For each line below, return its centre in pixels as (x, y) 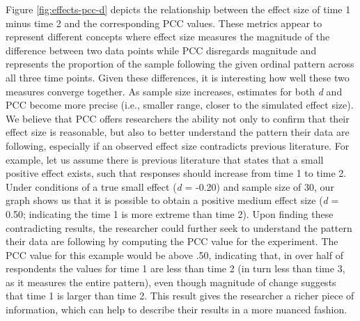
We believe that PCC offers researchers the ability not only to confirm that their (178, 118)
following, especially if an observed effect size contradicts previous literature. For (178, 145)
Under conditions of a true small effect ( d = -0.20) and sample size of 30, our (170, 186)
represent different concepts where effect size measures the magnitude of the (168, 37)
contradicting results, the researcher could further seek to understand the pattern (179, 227)
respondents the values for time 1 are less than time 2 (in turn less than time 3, (175, 268)
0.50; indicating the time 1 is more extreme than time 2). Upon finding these (170, 213)
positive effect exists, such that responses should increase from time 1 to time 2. (176, 173)
